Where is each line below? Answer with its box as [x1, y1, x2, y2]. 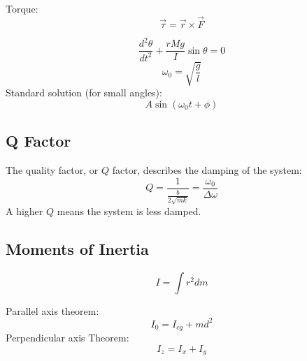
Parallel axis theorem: [6, 303, 99, 318]
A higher [6, 203, 43, 218]
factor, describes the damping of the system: [112, 163, 302, 177]
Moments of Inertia [6, 237, 149, 259]
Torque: [6, 1, 38, 15]
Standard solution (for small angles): [6, 85, 162, 100]
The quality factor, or [6, 163, 99, 177]
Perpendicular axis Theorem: [6, 330, 129, 345]
